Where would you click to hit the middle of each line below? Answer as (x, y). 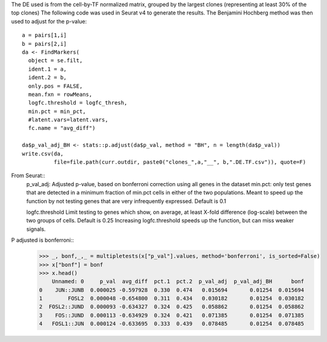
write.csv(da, (43, 153)
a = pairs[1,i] (45, 35)
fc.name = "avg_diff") (62, 128)
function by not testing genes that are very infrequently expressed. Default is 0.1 (126, 201)
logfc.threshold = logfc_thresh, (78, 103)
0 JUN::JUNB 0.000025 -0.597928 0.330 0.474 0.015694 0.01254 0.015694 (172, 290)
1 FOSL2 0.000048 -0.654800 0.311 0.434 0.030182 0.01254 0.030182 (172, 298)
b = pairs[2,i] (45, 44)
